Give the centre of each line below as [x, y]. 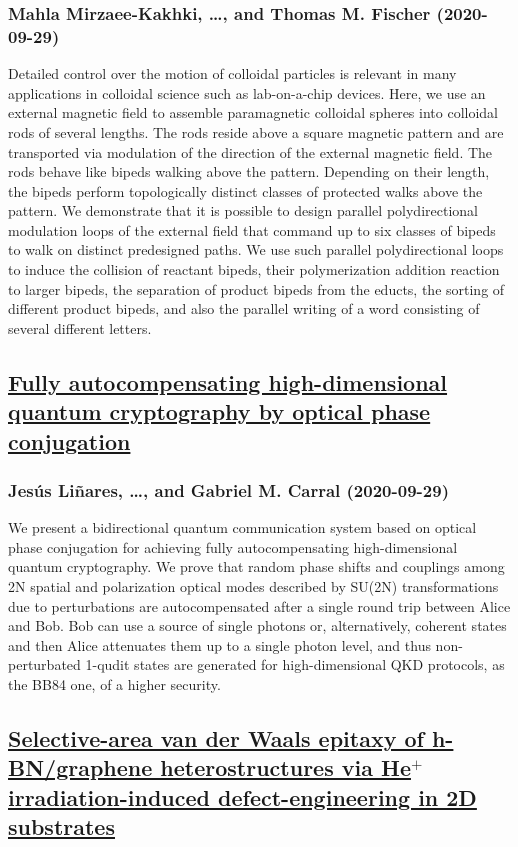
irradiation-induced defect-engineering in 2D [242, 796]
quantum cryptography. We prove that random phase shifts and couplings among [256, 566]
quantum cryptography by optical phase [219, 411]
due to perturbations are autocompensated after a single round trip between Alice [259, 605]
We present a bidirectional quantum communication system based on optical [242, 527]
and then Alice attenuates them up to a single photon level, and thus [219, 644]
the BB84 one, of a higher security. [114, 683]
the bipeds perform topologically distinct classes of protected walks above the [245, 190]
